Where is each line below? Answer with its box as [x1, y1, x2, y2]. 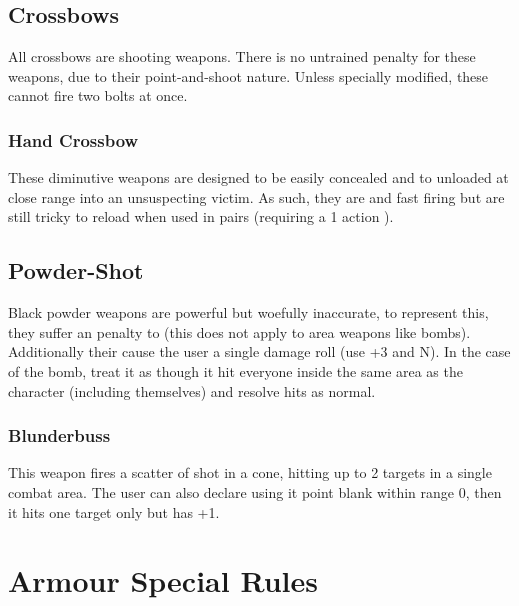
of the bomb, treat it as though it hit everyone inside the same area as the [8, 360, 463, 381]
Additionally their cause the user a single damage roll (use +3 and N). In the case [8, 341, 511, 362]
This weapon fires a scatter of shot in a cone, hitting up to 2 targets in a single [8, 462, 492, 483]
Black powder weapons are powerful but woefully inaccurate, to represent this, [8, 302, 489, 323]
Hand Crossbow [8, 127, 139, 152]
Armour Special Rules [8, 560, 318, 601]
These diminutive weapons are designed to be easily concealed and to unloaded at [8, 167, 509, 188]
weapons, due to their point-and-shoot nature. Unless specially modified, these [8, 65, 489, 86]
